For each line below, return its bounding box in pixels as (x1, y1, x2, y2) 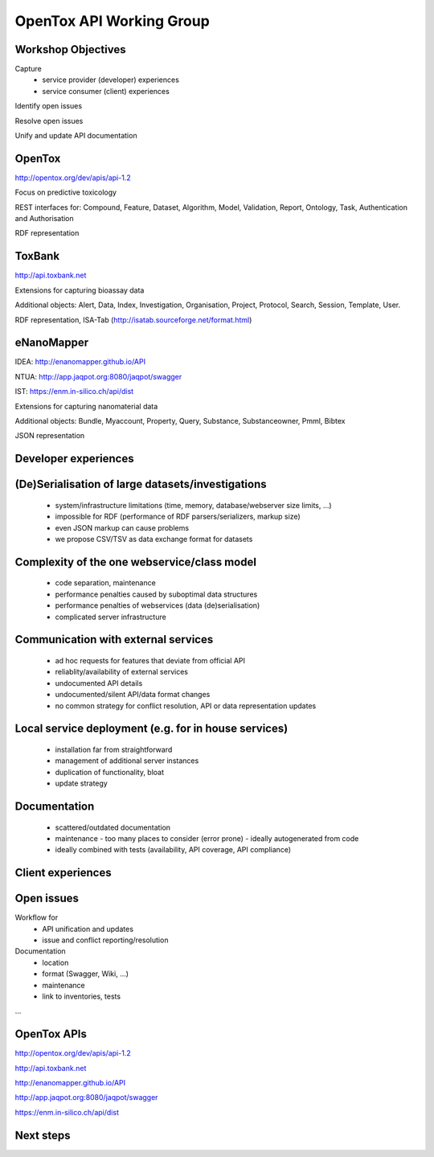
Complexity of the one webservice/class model (14, 555, 257, 568)
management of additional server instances (55, 756, 199, 765)
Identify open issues (14, 101, 83, 111)
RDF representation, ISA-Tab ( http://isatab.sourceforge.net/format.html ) (14, 314, 252, 325)
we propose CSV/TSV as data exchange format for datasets (55, 535, 253, 544)
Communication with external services (14, 633, 214, 646)
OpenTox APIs (14, 1028, 88, 1041)
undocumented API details (55, 678, 143, 687)
